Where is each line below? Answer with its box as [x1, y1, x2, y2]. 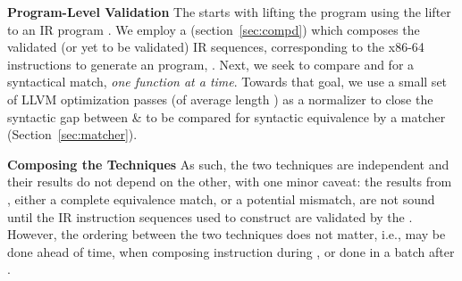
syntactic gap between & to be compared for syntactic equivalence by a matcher [7, 107, 446, 126]
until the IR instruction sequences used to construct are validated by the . [7, 207, 413, 226]
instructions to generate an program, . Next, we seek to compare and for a [7, 54, 415, 73]
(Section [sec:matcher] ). [7, 125, 138, 144]
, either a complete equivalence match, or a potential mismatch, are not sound [7, 189, 435, 208]
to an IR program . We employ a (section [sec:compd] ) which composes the [7, 20, 420, 38]
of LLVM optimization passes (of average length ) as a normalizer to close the [7, 89, 433, 108]
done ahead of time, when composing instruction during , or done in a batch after [7, 242, 455, 260]
